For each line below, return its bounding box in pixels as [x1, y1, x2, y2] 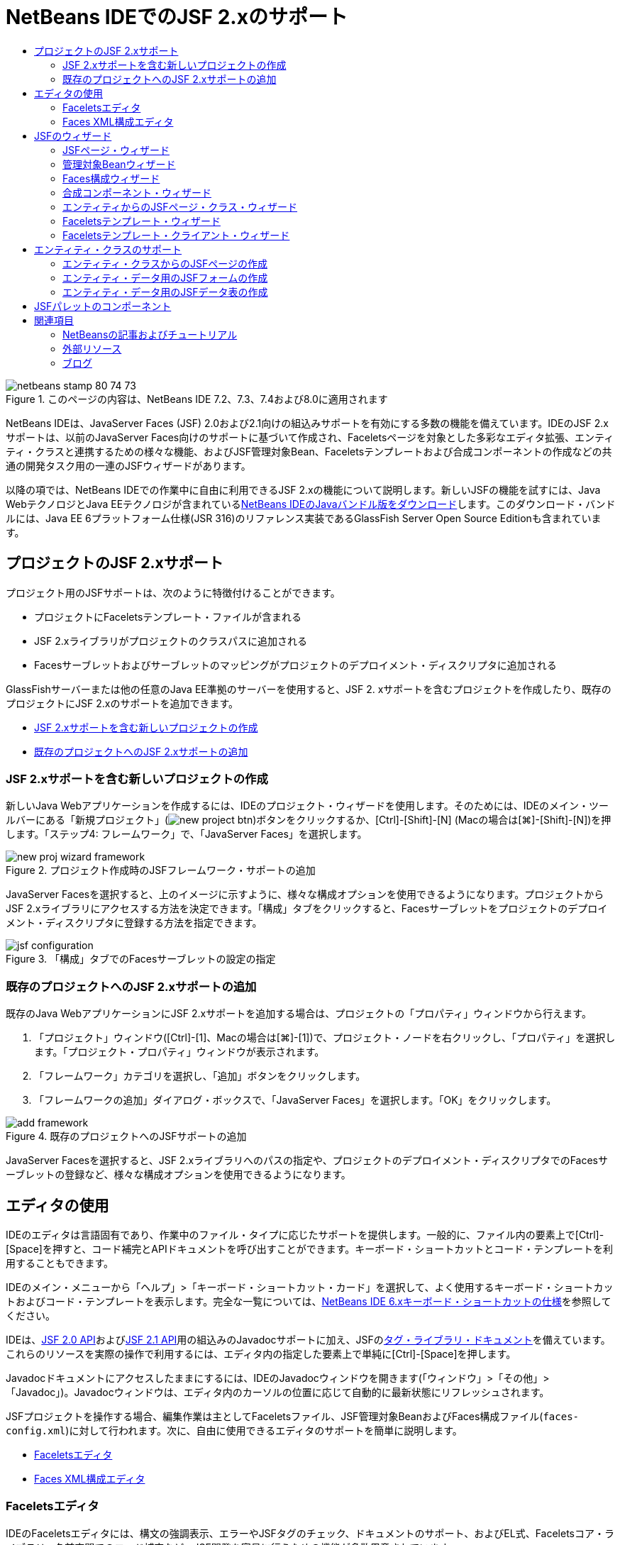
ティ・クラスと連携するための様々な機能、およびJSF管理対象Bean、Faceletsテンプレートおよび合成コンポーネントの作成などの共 [6, 445, 612, 458]
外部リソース [62, 342, 122, 355]
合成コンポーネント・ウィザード [62, 186, 211, 199]
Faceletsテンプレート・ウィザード [62, 214, 221, 227]
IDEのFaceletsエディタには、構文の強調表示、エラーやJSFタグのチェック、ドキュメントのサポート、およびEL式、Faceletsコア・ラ [6, 1527, 614, 1539]
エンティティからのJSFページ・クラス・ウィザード [62, 200, 297, 213]
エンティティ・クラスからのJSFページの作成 [62, 257, 267, 270]
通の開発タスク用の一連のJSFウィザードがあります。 [6, 459, 251, 472]
